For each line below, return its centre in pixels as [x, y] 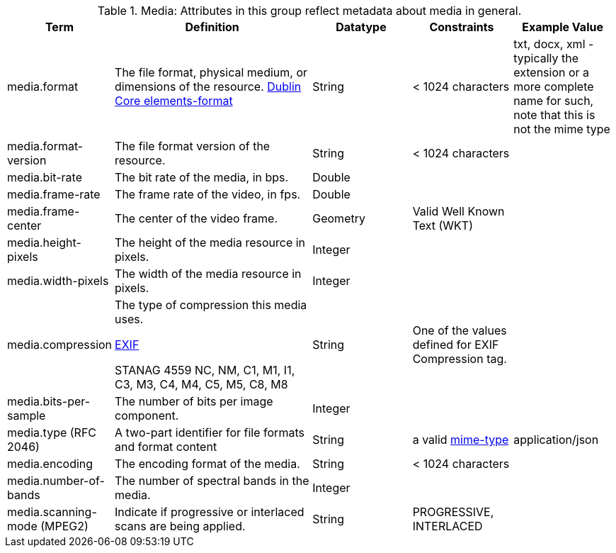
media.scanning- [52, 512]
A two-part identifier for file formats [210, 432]
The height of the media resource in [210, 242]
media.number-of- [56, 481]
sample [27, 415]
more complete [554, 86]
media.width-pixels [58, 281]
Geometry [339, 218]
